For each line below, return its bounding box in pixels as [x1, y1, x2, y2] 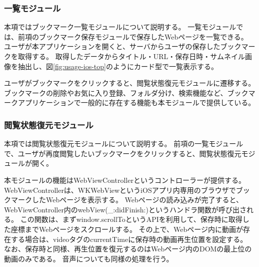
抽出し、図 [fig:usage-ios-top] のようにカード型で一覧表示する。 [17, 61, 218, 71]
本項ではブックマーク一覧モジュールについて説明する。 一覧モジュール [4, 22, 236, 32]
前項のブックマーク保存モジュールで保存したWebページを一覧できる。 [17, 31, 248, 42]
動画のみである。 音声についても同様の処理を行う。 [4, 253, 173, 263]
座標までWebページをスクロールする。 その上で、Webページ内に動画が [10, 223, 243, 234]
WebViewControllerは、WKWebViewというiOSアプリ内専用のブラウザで [4, 184, 236, 195]
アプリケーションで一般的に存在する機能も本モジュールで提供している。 [17, 97, 255, 108]
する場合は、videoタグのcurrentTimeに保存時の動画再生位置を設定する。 [10, 233, 247, 244]
